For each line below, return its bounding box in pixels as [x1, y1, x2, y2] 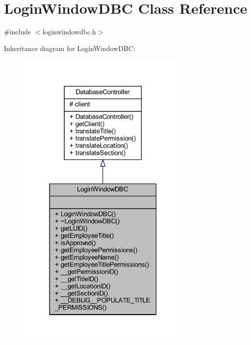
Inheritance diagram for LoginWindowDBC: [4, 43, 135, 53]
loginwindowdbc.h [42, 27, 96, 37]
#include [4, 27, 31, 37]
